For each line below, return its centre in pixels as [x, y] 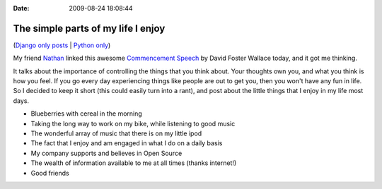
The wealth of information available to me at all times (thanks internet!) [134, 163]
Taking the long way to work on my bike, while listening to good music [133, 123]
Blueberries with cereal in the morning [87, 114]
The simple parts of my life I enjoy [89, 28]
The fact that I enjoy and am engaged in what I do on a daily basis [127, 143]
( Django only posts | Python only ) [62, 45]
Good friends [50, 173]
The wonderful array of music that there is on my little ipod [116, 133]
